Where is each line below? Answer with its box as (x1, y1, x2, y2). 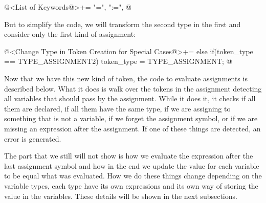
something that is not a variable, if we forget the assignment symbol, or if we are (4, 113, 258, 124)
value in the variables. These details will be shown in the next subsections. (4, 190, 237, 201)
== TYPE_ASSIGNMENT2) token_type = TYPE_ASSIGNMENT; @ (4, 56, 232, 66)
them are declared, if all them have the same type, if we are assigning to (4, 103, 231, 114)
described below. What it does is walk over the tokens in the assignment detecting (4, 83, 262, 94)
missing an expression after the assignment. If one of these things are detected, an (4, 123, 261, 133)
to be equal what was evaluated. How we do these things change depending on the (4, 170, 262, 181)
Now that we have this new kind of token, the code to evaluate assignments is (4, 73, 248, 83)
